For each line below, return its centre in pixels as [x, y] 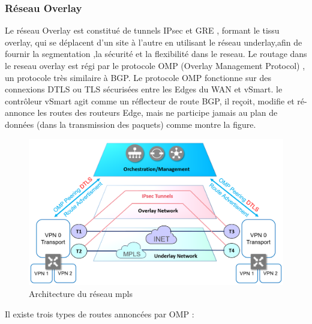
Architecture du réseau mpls [81, 294]
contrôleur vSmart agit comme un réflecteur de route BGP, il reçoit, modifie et [150, 100]
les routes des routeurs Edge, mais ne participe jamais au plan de [157, 112]
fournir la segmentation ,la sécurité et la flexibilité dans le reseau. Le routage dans [156, 54]
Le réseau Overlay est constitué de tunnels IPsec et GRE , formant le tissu [142, 30]
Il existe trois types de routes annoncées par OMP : [100, 313]
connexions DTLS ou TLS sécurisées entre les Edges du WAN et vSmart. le [144, 89]
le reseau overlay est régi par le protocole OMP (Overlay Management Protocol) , [155, 65]
